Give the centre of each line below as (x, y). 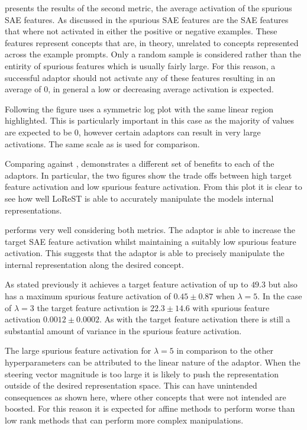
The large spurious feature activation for (78, 350)
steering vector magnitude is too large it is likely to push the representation (142, 374)
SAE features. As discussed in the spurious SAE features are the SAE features (147, 19)
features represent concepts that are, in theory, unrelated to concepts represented (152, 42)
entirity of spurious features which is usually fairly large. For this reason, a (140, 65)
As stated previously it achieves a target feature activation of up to (127, 284)
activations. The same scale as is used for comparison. (102, 143)
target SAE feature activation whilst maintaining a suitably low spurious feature (151, 241)
